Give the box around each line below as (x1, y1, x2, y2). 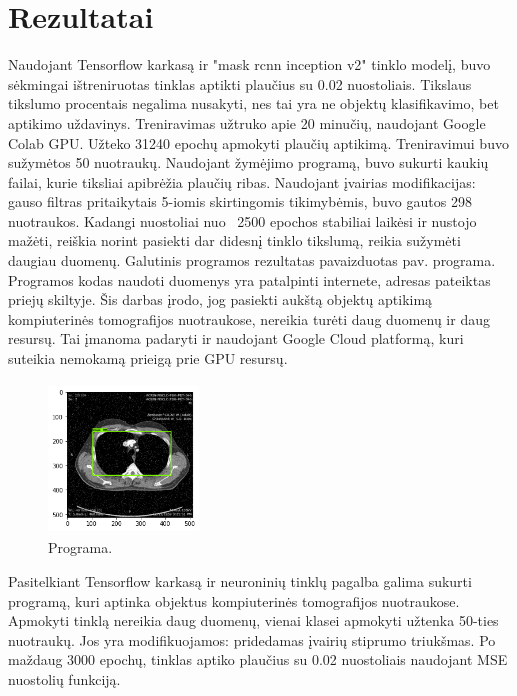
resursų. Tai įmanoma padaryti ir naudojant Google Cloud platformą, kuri (8, 328, 464, 349)
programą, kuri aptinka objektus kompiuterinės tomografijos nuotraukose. (8, 590, 460, 611)
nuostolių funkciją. (8, 668, 121, 689)
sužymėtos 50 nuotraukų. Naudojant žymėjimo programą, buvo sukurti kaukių (8, 152, 489, 173)
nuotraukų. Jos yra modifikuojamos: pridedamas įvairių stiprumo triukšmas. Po (8, 629, 496, 650)
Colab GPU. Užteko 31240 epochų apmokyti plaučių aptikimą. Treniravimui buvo (8, 132, 509, 153)
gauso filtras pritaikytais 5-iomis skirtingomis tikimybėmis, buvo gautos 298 (8, 191, 472, 212)
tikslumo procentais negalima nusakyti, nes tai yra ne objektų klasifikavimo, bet (8, 93, 499, 114)
